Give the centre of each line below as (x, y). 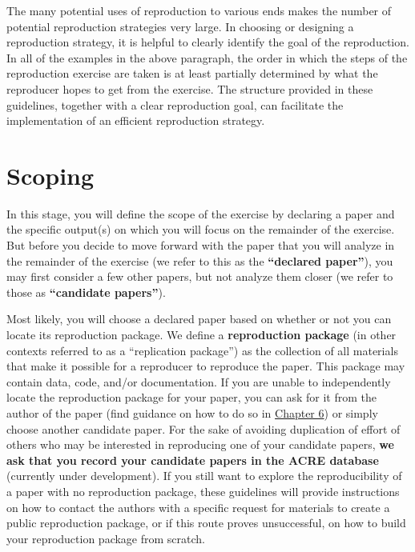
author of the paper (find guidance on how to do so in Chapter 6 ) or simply (192, 413)
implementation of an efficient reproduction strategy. (136, 120)
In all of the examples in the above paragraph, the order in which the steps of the (207, 57)
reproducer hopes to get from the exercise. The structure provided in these (190, 88)
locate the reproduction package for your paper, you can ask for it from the (191, 397)
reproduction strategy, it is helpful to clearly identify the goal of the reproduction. (208, 42)
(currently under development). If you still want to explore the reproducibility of (204, 476)
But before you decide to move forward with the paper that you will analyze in (201, 245)
